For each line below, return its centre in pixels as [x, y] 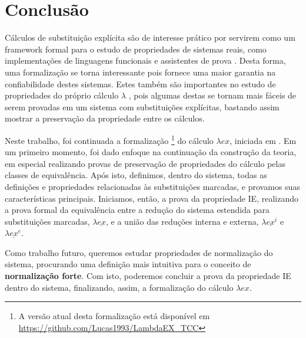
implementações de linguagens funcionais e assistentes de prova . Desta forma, [145, 60]
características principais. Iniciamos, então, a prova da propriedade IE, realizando [152, 198]
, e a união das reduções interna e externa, [182, 221]
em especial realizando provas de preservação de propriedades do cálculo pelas [145, 163]
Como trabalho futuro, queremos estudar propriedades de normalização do [139, 252]
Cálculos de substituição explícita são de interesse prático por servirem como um [150, 37]
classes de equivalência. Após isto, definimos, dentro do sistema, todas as [136, 175]
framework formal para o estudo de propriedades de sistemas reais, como [136, 49]
